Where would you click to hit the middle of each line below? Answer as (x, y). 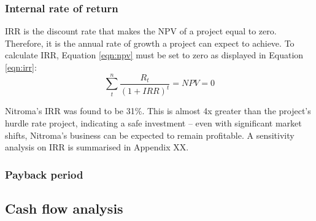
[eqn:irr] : (21, 67)
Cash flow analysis (64, 208)
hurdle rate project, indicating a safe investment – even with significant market (153, 122)
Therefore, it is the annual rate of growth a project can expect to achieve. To (150, 43)
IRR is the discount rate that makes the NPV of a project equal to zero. (141, 31)
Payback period (44, 174)
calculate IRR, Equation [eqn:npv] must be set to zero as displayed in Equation (154, 55)
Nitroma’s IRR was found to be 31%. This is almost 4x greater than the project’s (158, 111)
